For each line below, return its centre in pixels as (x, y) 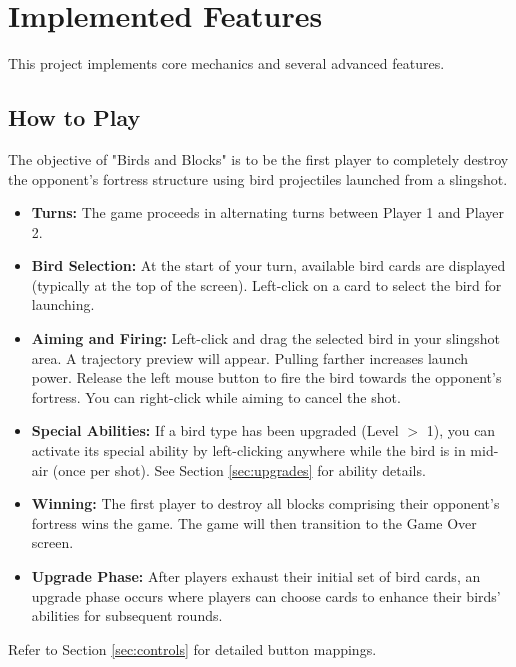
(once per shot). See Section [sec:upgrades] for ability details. (239, 469)
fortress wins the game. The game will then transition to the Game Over (254, 522)
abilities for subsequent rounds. (127, 615)
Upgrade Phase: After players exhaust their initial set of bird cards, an (256, 576)
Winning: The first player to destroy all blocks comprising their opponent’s (265, 503)
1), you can (461, 430)
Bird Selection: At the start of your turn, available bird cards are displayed (268, 265)
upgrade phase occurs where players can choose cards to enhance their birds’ (266, 595)
